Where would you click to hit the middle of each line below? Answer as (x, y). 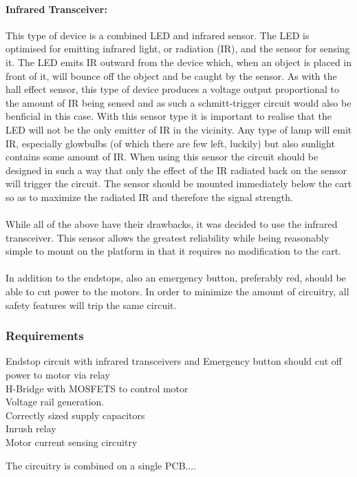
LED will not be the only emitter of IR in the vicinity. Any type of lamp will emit (179, 129)
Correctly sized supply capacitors (75, 415)
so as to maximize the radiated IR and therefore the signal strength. (149, 197)
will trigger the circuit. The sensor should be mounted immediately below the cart (179, 183)
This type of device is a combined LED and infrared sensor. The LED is (158, 35)
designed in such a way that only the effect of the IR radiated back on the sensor (176, 170)
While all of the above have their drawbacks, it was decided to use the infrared (172, 224)
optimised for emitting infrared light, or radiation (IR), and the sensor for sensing (178, 49)
